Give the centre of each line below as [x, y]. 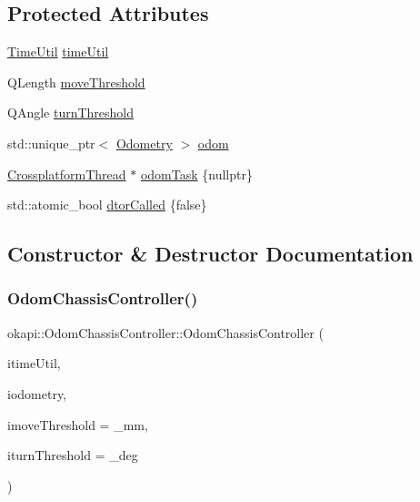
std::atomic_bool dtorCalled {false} [107, 205]
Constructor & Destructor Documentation [210, 254]
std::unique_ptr [51, 143]
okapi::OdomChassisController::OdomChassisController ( [165, 332]
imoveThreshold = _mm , [78, 424]
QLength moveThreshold [76, 82]
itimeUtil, [34, 363]
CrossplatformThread [67, 174]
